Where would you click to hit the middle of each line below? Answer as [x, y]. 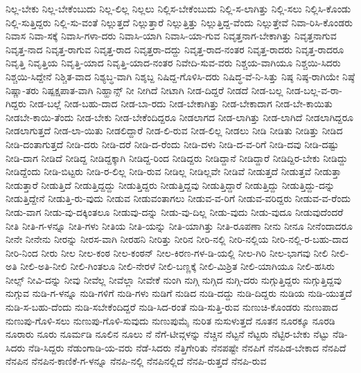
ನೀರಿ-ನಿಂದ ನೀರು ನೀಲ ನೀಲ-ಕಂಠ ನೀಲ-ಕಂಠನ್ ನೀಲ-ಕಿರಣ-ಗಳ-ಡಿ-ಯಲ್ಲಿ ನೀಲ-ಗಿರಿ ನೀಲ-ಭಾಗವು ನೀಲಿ [167, 252]
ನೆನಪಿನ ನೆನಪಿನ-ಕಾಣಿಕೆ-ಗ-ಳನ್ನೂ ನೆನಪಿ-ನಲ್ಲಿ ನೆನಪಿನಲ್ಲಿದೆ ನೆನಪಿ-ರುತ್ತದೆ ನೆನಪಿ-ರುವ [136, 361]
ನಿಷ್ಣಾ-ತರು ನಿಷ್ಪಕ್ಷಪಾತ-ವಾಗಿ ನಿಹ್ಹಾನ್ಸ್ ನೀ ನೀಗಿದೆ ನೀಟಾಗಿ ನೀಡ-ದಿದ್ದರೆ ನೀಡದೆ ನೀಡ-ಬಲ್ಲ [144, 90]
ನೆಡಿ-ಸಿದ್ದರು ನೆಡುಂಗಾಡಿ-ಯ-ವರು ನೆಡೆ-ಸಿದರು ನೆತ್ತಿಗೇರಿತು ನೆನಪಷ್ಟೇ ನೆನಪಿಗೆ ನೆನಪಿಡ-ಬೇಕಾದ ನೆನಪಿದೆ [187, 347]
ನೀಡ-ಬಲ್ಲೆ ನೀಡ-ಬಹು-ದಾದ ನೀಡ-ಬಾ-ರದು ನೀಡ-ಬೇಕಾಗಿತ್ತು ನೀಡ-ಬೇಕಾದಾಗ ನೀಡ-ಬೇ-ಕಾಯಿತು [181, 103]
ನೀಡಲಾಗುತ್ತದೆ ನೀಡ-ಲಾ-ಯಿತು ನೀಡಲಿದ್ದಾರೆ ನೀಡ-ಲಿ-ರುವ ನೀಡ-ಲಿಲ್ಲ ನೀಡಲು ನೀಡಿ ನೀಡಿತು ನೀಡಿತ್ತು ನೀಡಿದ [174, 130]
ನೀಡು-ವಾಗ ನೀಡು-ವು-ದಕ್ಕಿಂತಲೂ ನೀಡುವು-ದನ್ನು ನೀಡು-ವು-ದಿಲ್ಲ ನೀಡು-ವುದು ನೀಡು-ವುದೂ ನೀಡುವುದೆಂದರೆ [175, 211]
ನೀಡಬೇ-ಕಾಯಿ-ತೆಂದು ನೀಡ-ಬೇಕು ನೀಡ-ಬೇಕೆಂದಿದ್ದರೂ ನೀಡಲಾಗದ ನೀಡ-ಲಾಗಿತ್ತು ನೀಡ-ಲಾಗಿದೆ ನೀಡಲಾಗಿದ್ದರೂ [179, 117]
